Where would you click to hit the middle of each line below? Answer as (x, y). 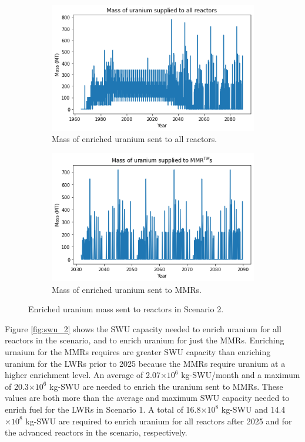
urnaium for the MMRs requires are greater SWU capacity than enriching (138, 352)
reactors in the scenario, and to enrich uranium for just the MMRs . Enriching (145, 340)
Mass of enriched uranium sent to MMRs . (127, 289)
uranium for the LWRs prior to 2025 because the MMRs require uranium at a (145, 363)
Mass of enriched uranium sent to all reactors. (135, 139)
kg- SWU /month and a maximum (241, 375)
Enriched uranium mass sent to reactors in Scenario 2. (126, 309)
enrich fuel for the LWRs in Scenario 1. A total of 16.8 (103, 409)
